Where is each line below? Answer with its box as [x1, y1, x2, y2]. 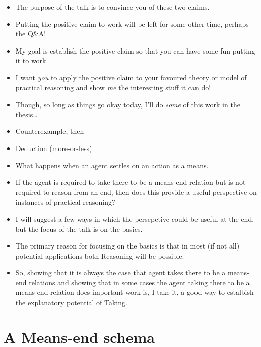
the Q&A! [15, 28, 46, 39]
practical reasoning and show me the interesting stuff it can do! [15, 82, 211, 92]
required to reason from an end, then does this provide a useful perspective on [15, 186, 257, 197]
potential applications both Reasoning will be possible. [15, 250, 184, 261]
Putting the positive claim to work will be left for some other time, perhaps [15, 18, 249, 29]
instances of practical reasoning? [15, 196, 115, 207]
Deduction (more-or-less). [15, 142, 94, 153]
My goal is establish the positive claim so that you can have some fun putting [15, 45, 255, 56]
